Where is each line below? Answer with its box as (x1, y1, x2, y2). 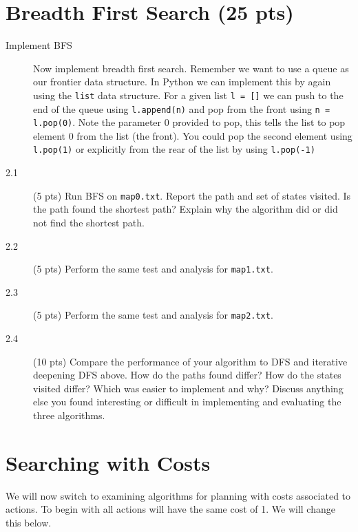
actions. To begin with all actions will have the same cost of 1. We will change (6, 502, 335, 516)
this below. (6, 515, 52, 529)
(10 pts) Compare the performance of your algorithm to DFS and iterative (33, 354, 348, 368)
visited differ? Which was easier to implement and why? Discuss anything (33, 381, 344, 395)
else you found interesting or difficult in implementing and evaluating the (33, 394, 341, 409)
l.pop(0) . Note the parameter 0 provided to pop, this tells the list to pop (33, 115, 346, 129)
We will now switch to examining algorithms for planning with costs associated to (6, 488, 351, 502)
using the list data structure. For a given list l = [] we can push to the (33, 87, 344, 102)
